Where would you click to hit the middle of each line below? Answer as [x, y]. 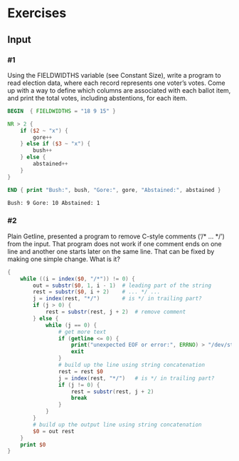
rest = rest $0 [80, 371]
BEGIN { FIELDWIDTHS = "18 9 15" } [62, 111]
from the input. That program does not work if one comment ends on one [115, 243]
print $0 [33, 445]
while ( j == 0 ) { [71, 325]
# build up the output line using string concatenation [117, 425]
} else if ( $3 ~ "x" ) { [55, 144]
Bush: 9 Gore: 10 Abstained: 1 [54, 203]
